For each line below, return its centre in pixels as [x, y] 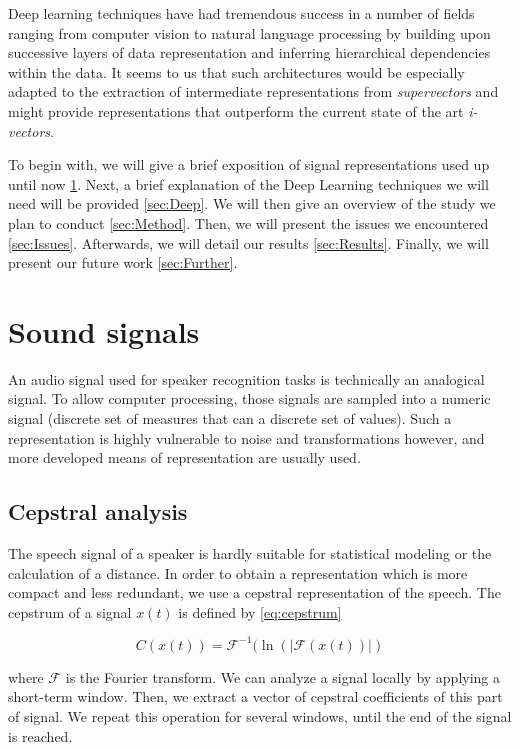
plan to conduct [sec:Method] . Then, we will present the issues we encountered [248, 222]
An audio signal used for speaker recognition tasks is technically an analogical [246, 378]
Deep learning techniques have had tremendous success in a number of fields [241, 13]
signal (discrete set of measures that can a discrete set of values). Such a [230, 418]
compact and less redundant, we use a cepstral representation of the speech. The [254, 592]
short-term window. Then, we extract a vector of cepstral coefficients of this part [255, 696]
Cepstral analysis [98, 511]
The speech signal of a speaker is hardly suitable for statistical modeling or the [250, 553]
